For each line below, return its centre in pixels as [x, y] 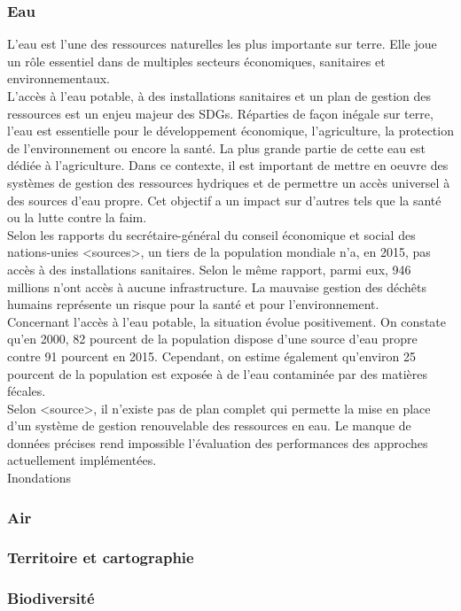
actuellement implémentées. [82, 460]
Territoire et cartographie [101, 557]
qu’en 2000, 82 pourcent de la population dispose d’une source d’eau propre [212, 339]
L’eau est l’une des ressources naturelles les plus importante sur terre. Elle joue [222, 44]
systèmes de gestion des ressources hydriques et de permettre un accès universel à [229, 182]
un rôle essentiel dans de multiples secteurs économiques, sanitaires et [196, 61]
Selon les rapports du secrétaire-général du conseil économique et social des [211, 234]
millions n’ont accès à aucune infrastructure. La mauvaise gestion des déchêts [217, 286]
